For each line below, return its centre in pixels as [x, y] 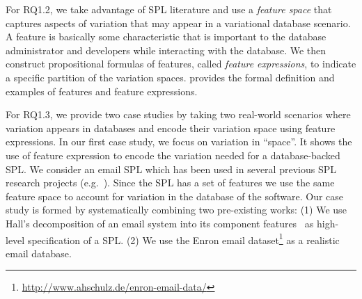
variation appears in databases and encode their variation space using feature [171, 128]
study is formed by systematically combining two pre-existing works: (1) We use [176, 210]
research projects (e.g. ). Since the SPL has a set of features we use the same [170, 183]
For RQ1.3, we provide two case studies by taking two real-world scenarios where [178, 114]
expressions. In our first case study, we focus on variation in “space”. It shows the [179, 142]
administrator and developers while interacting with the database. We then [166, 50]
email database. [39, 253]
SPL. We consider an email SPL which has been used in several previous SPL [171, 169]
